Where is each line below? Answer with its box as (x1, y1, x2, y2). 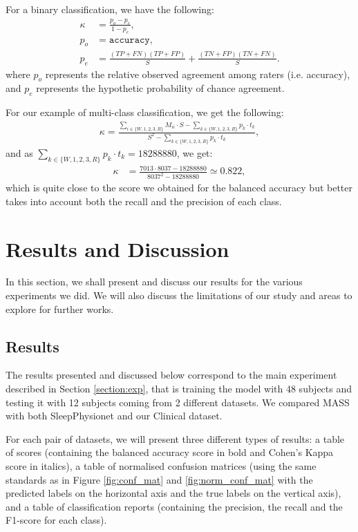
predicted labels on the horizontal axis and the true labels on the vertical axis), (6, 486, 341, 500)
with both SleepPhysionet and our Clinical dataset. (6, 408, 223, 423)
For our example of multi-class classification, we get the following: (6, 105, 284, 120)
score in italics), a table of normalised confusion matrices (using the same (6, 459, 317, 473)
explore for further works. (6, 301, 114, 316)
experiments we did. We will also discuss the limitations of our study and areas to (6, 288, 352, 303)
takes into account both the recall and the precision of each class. (6, 193, 282, 208)
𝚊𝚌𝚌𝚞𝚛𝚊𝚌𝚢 (109, 35, 150, 45)
